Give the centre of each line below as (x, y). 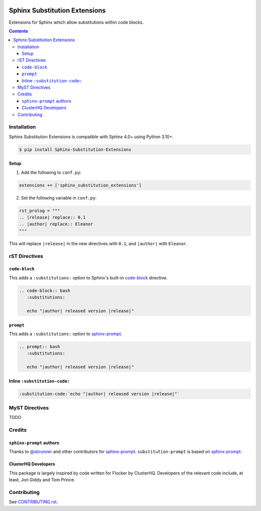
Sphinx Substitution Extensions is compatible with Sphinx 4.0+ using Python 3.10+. (91, 137)
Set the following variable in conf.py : (59, 198)
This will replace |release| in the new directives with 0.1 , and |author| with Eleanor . (98, 243)
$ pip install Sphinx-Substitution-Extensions (75, 149)
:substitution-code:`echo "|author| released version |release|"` (99, 394)
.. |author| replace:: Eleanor (56, 224)
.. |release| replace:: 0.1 (52, 217)
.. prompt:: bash (40, 347)
